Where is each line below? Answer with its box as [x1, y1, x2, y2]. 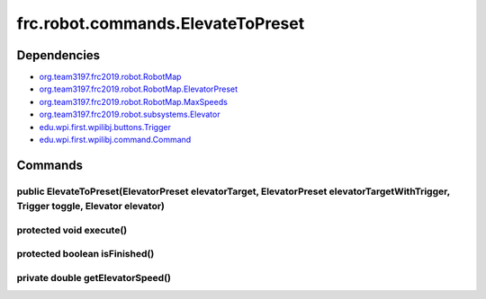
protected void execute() [16, 224, 128, 236]
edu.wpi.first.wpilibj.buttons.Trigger [39, 121, 171, 132]
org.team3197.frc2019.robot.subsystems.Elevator [39, 109, 220, 120]
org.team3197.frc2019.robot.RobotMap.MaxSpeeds [39, 96, 229, 107]
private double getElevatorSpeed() [16, 271, 171, 284]
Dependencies [16, 48, 101, 63]
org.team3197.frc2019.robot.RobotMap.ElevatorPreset [39, 84, 238, 94]
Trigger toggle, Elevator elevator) [16, 199, 166, 212]
